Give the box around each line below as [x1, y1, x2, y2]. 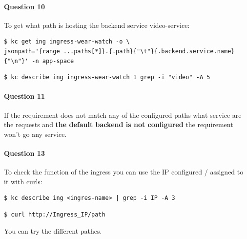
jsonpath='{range [4, 47, 60, 55]
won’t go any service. [4, 129, 67, 139]
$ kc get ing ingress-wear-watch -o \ [4, 38, 130, 45]
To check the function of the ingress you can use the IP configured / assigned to [4, 167, 244, 177]
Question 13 [4, 148, 45, 158]
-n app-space [32, 57, 74, 65]
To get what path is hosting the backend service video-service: [4, 20, 190, 30]
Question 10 [4, 1, 45, 11]
